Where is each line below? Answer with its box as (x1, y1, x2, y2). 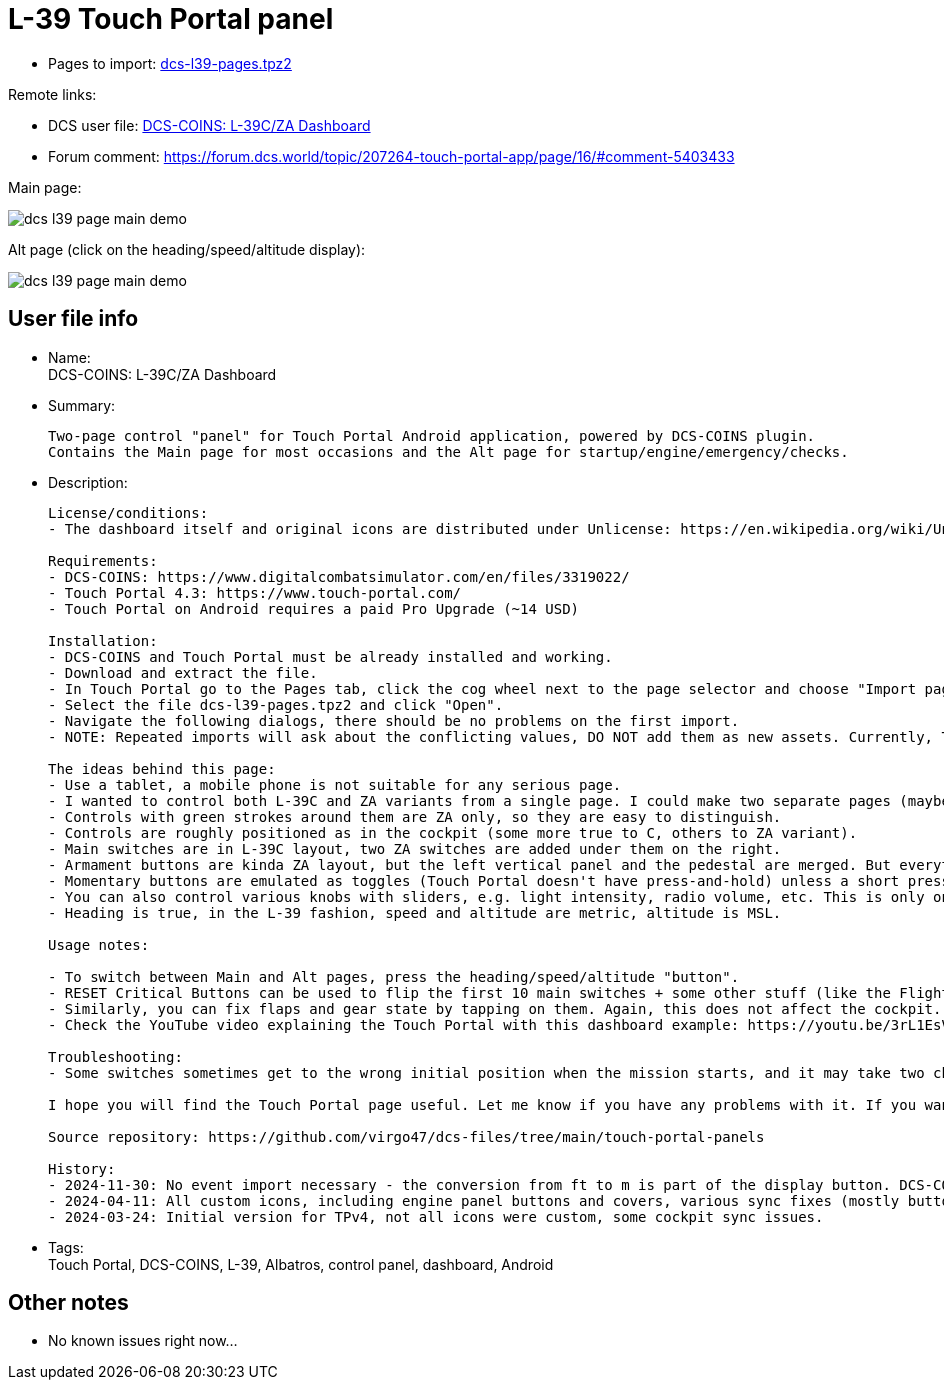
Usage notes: (48, 936, 150, 953)
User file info (8, 306, 139, 332)
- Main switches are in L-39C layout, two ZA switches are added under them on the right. (48, 840, 782, 857)
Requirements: (48, 552, 158, 569)
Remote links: (8, 85, 97, 103)
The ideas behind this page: (48, 760, 276, 777)
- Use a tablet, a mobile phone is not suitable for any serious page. (48, 776, 622, 793)
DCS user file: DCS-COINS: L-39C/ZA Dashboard (48, 116, 371, 134)
